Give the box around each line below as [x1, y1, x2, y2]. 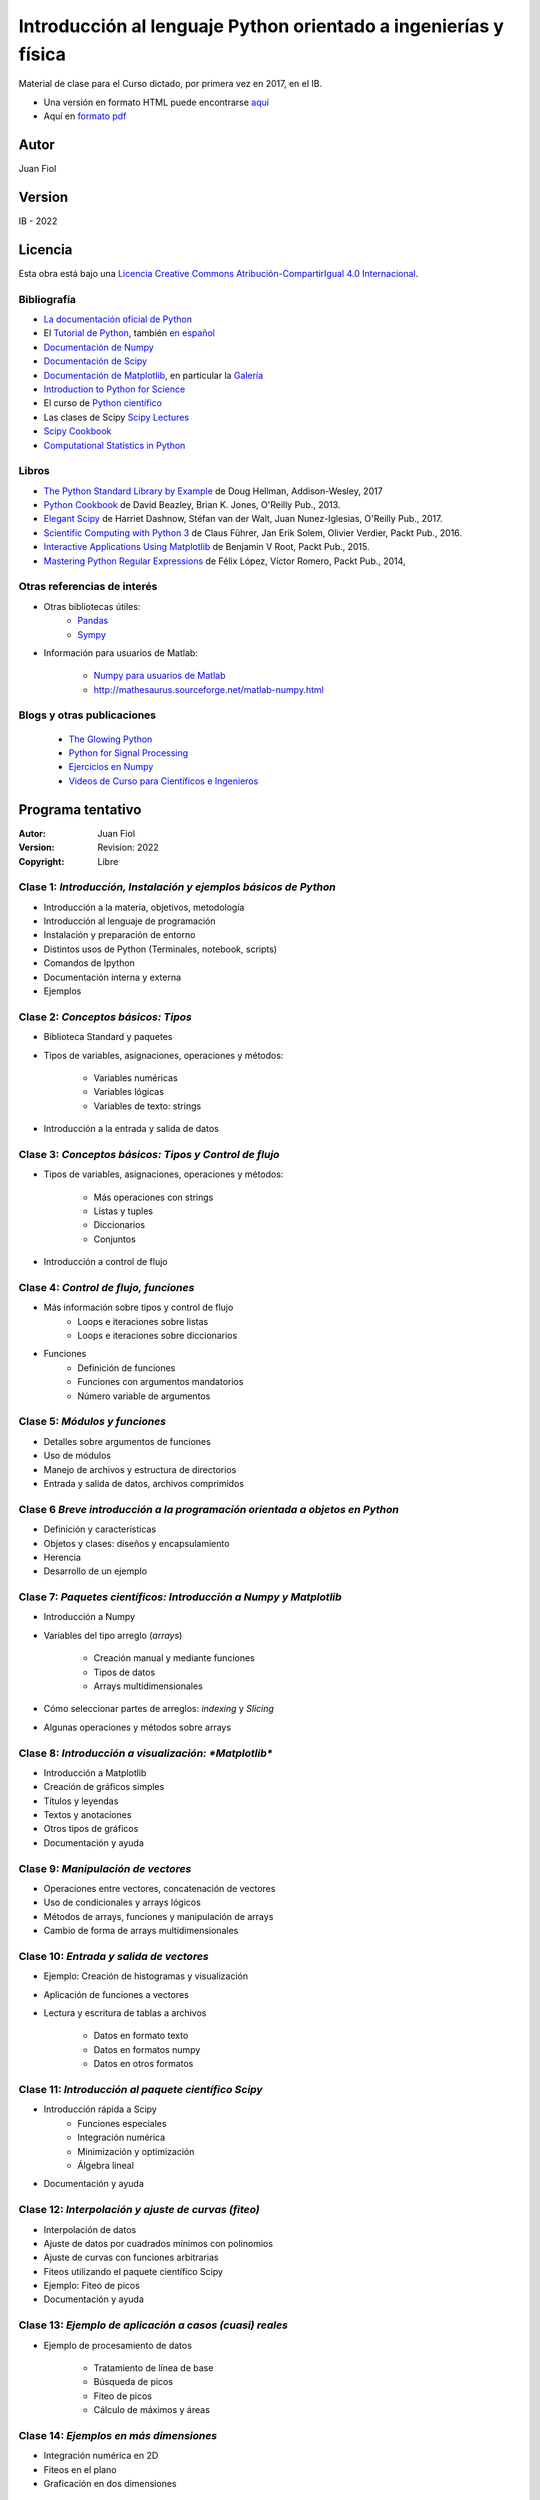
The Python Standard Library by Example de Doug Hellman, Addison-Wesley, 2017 [43, 485, 384, 497]
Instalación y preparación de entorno [43, 929, 196, 941]
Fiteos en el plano [43, 2463, 117, 2475]
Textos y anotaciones [43, 1809, 132, 1821]
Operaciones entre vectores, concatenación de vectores [43, 1883, 276, 1894]
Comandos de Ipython [43, 957, 135, 969]
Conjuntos [93, 1233, 137, 1245]
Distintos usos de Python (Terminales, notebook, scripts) [43, 943, 278, 955]
